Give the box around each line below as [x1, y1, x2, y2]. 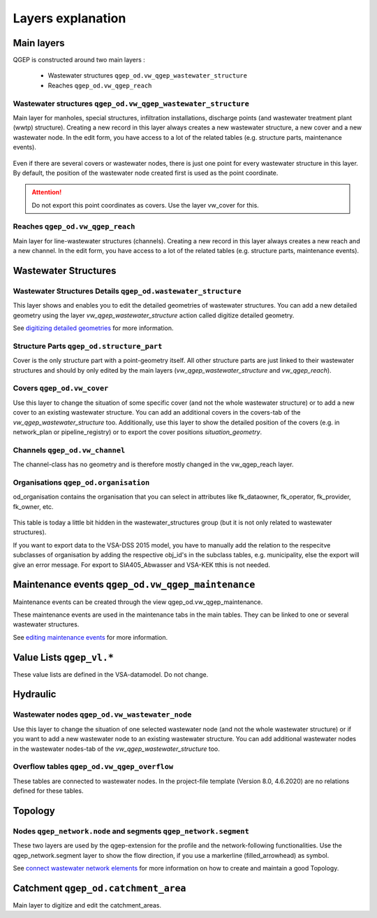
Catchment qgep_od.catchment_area [13, 882, 186, 894]
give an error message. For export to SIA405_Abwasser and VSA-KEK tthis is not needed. [13, 560, 270, 569]
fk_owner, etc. [13, 502, 54, 510]
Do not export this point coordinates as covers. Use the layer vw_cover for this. [31, 201, 260, 209]
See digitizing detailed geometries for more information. [13, 324, 174, 332]
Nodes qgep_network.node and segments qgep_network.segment [13, 826, 249, 835]
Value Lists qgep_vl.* [13, 651, 114, 664]
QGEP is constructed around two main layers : [13, 56, 146, 64]
